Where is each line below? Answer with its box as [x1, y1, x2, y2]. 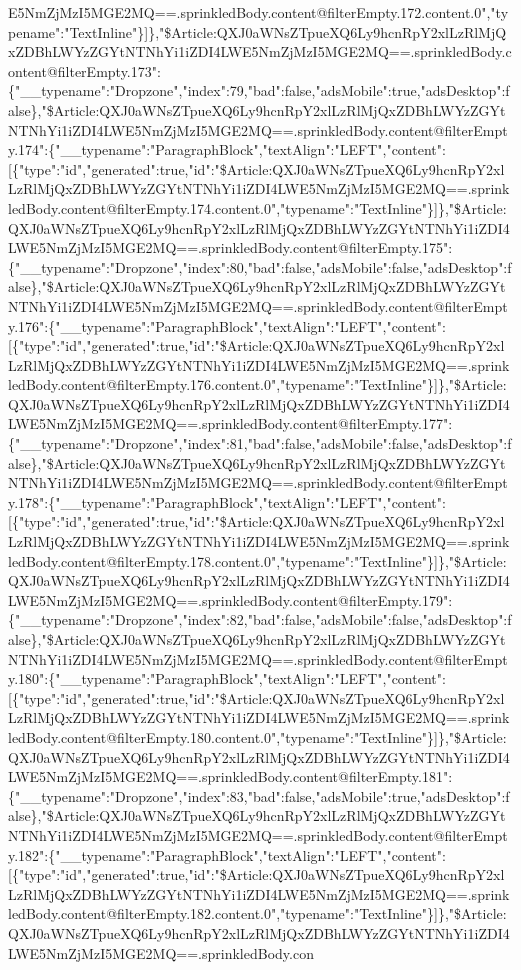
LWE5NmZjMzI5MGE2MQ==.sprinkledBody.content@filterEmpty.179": [8, 589, 453, 610]
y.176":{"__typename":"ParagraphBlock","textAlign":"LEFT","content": [8, 315, 446, 336]
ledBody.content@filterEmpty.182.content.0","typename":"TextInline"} [8, 903, 435, 924]
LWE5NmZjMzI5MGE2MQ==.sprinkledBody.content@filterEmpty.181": [8, 766, 453, 787]
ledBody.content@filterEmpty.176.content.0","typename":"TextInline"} [8, 374, 435, 395]
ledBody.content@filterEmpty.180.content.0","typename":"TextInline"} [8, 726, 435, 747]
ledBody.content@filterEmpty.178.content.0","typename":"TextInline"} [8, 550, 435, 571]
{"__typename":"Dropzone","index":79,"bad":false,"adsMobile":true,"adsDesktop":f [8, 80, 510, 101]
